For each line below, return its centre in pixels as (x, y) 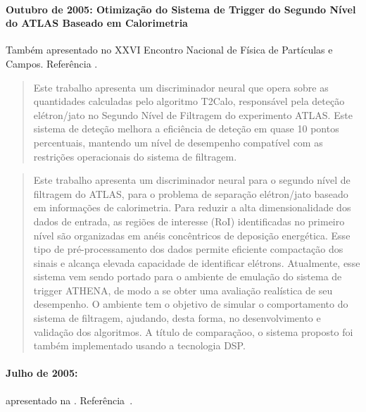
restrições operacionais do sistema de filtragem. (135, 156)
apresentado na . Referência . (69, 400)
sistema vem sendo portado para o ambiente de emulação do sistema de (188, 276)
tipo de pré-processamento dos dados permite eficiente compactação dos (188, 249)
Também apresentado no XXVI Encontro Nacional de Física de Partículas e (169, 50)
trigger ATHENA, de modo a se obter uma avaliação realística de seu (183, 290)
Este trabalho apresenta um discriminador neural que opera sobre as (181, 87)
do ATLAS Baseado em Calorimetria (97, 23)
